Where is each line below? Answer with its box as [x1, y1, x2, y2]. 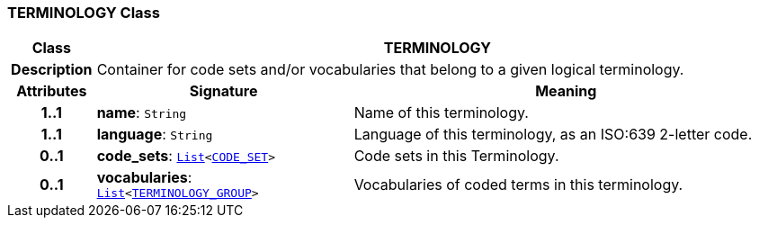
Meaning [535, 82, 597, 101]
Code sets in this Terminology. [353, 147, 559, 166]
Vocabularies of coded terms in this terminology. [353, 175, 683, 193]
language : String [96, 125, 213, 144]
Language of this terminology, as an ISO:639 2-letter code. [353, 125, 753, 144]
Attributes [16, 82, 87, 101]
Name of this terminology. [353, 103, 529, 122]
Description [11, 60, 93, 79]
